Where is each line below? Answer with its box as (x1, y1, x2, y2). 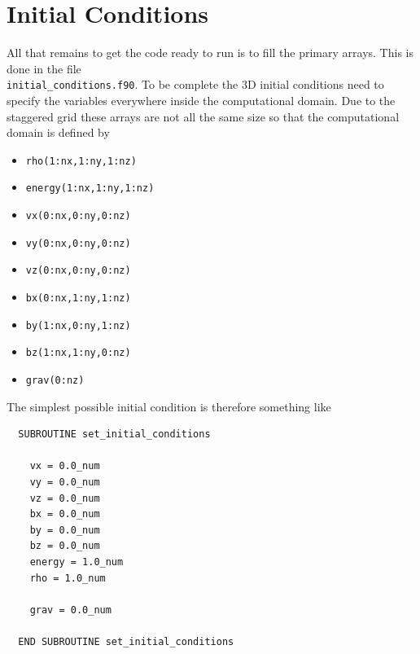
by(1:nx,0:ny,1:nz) (25, 319, 131, 331)
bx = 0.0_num (29, 508, 100, 520)
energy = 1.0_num (29, 556, 124, 568)
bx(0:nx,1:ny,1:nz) (25, 292, 131, 305)
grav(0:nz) (25, 375, 85, 386)
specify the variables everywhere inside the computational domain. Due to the (7, 91, 396, 108)
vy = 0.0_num (29, 476, 100, 489)
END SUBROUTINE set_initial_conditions (18, 635, 234, 647)
